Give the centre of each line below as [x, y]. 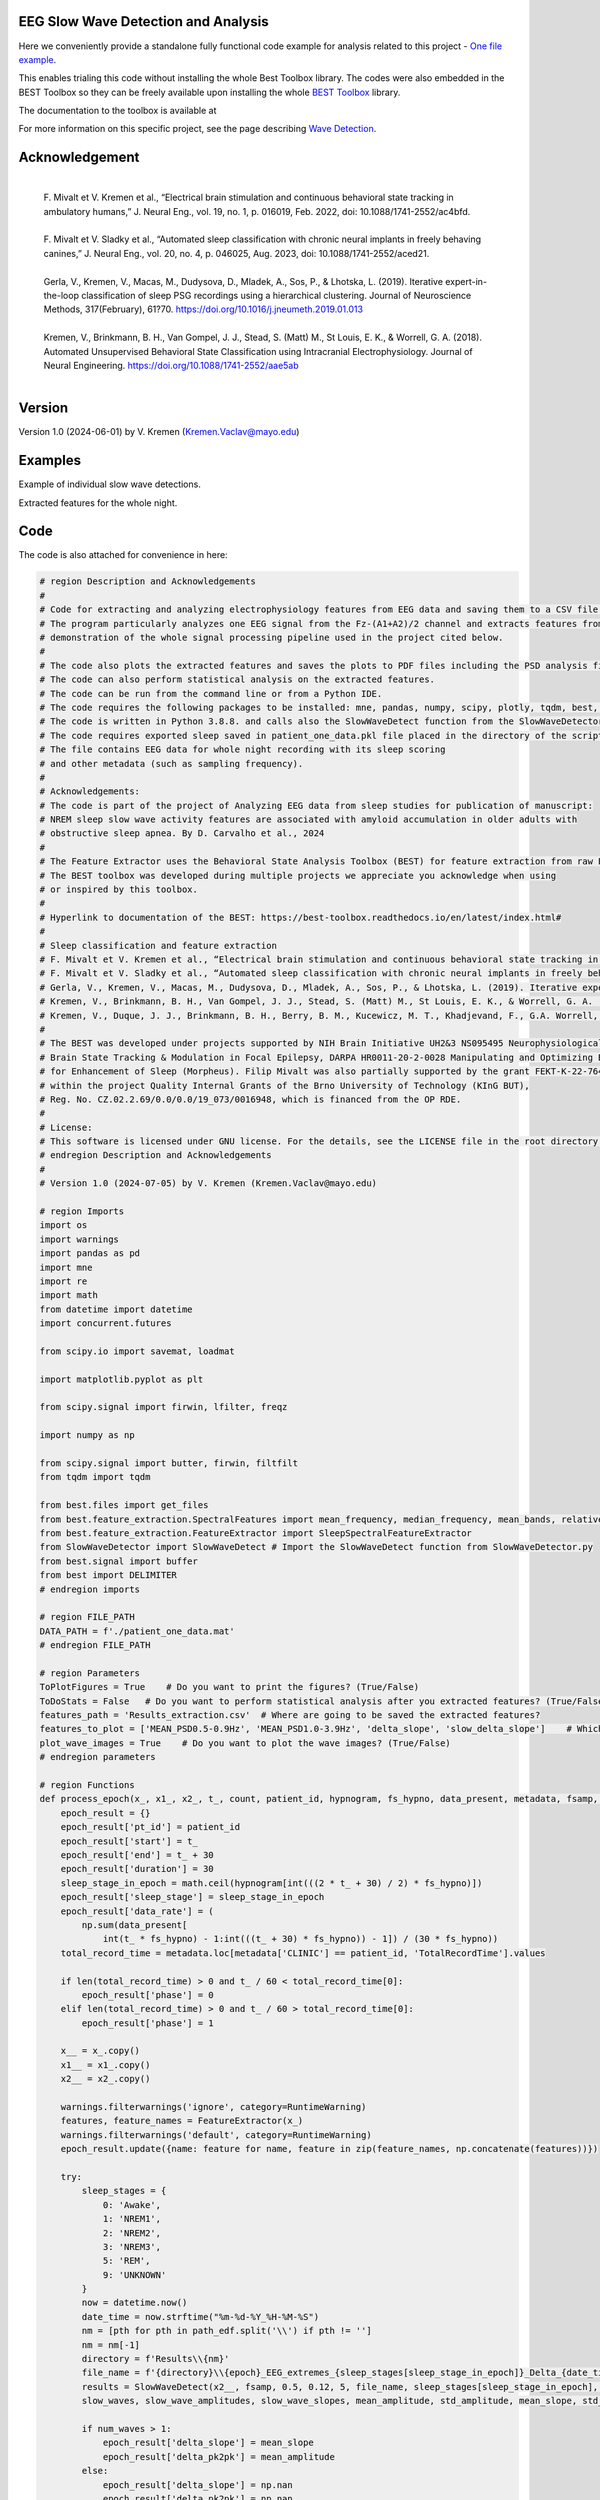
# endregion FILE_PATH [95, 1645]
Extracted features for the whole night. [98, 502]
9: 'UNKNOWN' [134, 2274]
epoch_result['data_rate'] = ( [137, 1911]
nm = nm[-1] [110, 2344]
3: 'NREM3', [132, 2246]
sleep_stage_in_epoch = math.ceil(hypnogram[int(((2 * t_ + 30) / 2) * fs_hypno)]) [271, 1883]
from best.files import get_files [124, 1505]
